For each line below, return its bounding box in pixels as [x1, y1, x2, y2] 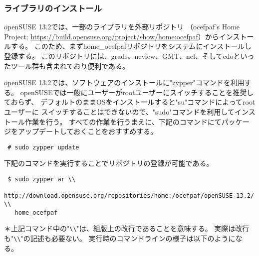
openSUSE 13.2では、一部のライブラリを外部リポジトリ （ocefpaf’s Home [4, 21, 240, 32]
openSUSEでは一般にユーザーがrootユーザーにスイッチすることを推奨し [20, 87, 254, 97]
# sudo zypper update [7, 143, 79, 151]
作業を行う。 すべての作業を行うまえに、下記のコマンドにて [24, 116, 222, 127]
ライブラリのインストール [4, 1, 102, 14]
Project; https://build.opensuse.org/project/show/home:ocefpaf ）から [4, 31, 219, 41]
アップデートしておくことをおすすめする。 [17, 126, 158, 136]
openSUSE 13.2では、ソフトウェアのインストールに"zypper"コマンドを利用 [4, 77, 245, 88]
